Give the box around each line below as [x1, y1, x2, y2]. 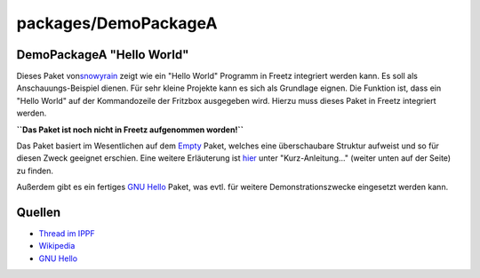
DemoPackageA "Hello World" [16, 47, 189, 62]
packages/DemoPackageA [16, 13, 218, 33]
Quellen [16, 205, 61, 219]
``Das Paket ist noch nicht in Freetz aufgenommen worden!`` [16, 124, 244, 135]
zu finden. [16, 165, 53, 176]
